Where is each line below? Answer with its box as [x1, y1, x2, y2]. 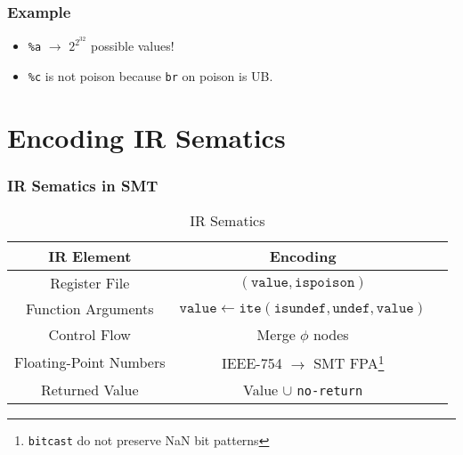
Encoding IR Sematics [7, 118, 286, 155]
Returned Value [40, 378, 139, 400]
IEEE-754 [221, 353, 282, 374]
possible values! [91, 37, 175, 55]
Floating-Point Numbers [14, 351, 166, 372]
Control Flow [48, 324, 131, 345]
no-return [296, 383, 363, 398]
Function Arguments [26, 298, 154, 320]
